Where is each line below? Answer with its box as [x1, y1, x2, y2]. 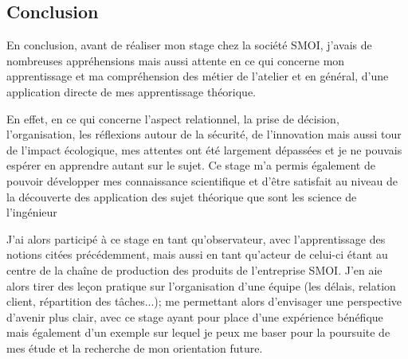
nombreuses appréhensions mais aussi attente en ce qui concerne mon [6, 52, 345, 68]
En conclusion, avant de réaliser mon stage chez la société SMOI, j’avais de [6, 37, 372, 53]
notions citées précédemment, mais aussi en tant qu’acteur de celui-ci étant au [6, 246, 388, 263]
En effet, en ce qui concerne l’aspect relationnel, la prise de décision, [6, 110, 339, 127]
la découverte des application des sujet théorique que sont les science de [6, 188, 357, 205]
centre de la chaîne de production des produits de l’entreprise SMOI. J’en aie [6, 261, 382, 278]
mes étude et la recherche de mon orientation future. [6, 339, 263, 356]
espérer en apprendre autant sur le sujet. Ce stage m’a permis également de [6, 157, 375, 174]
